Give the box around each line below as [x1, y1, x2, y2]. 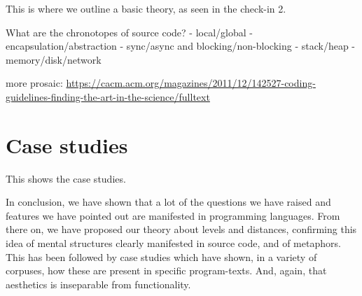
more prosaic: [6, 76, 63, 90]
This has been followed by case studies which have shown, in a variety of [6, 249, 317, 264]
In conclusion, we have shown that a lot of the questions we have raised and [6, 195, 331, 209]
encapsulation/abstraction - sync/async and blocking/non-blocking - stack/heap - [6, 38, 355, 53]
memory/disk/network [6, 52, 102, 66]
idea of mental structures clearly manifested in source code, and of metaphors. [6, 236, 341, 251]
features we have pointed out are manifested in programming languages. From [6, 208, 340, 223]
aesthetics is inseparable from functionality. [6, 276, 191, 291]
